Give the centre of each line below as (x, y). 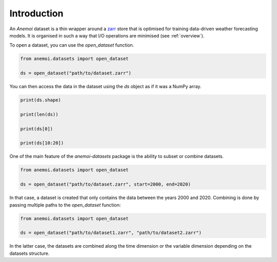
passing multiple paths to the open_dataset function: (65, 205)
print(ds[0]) (37, 129)
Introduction (36, 13)
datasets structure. (29, 253)
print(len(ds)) (39, 114)
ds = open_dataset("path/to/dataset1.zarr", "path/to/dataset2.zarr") (111, 233)
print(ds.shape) (41, 100)
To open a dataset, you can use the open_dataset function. (72, 45)
